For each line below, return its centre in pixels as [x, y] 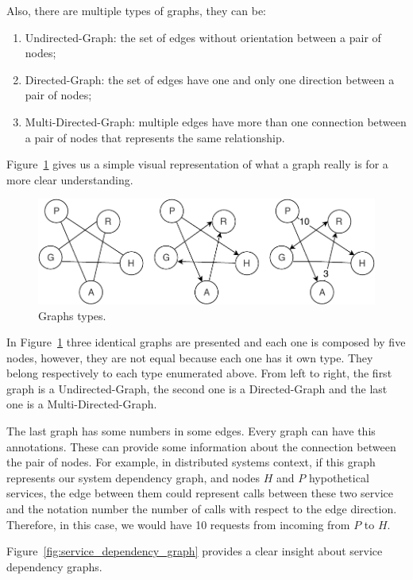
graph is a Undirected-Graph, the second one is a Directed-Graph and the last [197, 388]
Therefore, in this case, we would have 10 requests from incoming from [178, 524]
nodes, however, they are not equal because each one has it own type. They [190, 357]
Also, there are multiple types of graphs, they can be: [137, 10]
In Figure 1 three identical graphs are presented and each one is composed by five [206, 342]
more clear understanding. [70, 179]
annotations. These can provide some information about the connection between [201, 446]
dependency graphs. [54, 566]
